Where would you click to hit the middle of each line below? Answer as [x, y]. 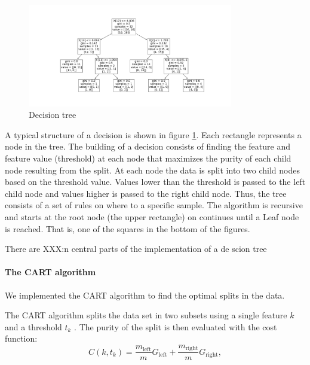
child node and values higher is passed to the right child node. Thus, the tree [146, 193]
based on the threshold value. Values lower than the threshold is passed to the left [155, 182]
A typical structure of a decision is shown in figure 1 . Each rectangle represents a [153, 134]
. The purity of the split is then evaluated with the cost [176, 326]
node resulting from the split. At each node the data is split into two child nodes [152, 170]
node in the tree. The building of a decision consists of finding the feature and [148, 146]
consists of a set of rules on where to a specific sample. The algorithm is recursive [154, 205]
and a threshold [33, 326]
